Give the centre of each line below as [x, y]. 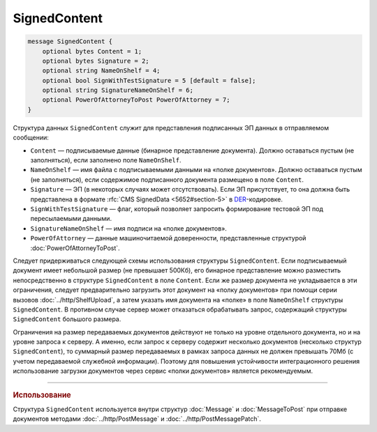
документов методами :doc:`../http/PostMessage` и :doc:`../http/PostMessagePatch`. [137, 419]
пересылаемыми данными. [71, 219]
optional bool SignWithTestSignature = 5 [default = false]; [149, 80]
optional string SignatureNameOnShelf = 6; [118, 90]
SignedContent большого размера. [67, 319]
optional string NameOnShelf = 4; [101, 71]
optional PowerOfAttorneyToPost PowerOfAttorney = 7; [136, 100]
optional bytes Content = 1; [92, 51]
